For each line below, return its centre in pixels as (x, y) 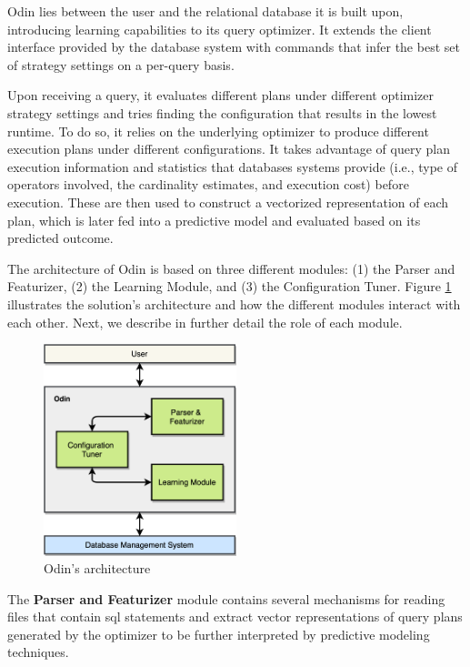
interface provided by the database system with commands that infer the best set (234, 47)
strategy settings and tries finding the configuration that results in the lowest (222, 112)
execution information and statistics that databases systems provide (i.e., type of (232, 166)
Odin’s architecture (97, 568)
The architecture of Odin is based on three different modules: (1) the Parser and (231, 268)
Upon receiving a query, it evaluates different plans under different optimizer (221, 95)
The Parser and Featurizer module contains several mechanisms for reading (226, 598)
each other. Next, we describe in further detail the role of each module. (205, 322)
